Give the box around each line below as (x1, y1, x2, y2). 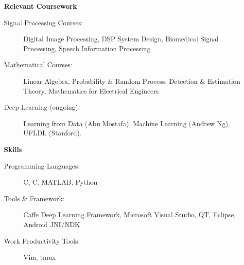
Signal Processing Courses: (4, 17, 83, 27)
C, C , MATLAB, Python (23, 177, 98, 187)
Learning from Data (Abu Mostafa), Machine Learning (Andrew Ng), (23, 118, 230, 128)
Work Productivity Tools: (4, 235, 80, 246)
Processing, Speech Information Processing (23, 43, 151, 53)
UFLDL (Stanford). (23, 128, 82, 138)
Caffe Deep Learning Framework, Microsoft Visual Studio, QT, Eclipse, (23, 209, 236, 220)
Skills (4, 144, 22, 154)
